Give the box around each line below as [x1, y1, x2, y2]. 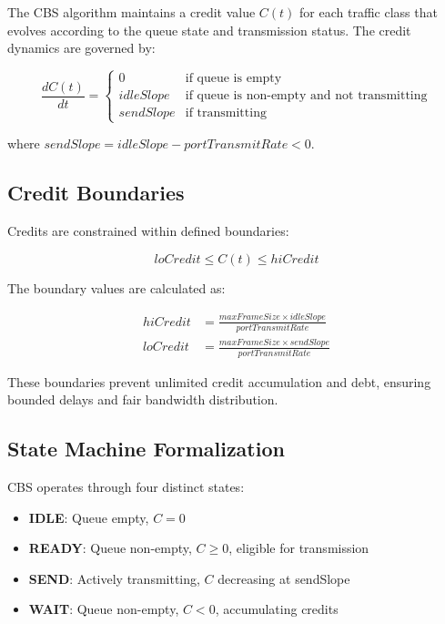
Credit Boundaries [7, 179, 185, 207]
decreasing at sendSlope [217, 568, 350, 588]
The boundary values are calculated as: [7, 278, 226, 297]
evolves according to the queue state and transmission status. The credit [7, 20, 411, 39]
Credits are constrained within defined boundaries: [7, 221, 289, 240]
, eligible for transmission [228, 538, 369, 558]
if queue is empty [185, 72, 282, 86]
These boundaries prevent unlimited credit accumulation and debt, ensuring [7, 372, 431, 391]
